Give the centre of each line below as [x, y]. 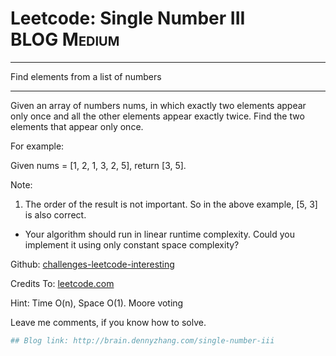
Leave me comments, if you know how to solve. [108, 322]
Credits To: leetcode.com [62, 283]
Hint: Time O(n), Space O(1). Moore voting [97, 303]
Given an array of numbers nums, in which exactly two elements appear [158, 105]
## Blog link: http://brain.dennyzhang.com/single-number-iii [142, 340]
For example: [37, 146]
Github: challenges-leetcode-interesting [92, 264]
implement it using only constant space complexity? [132, 244]
